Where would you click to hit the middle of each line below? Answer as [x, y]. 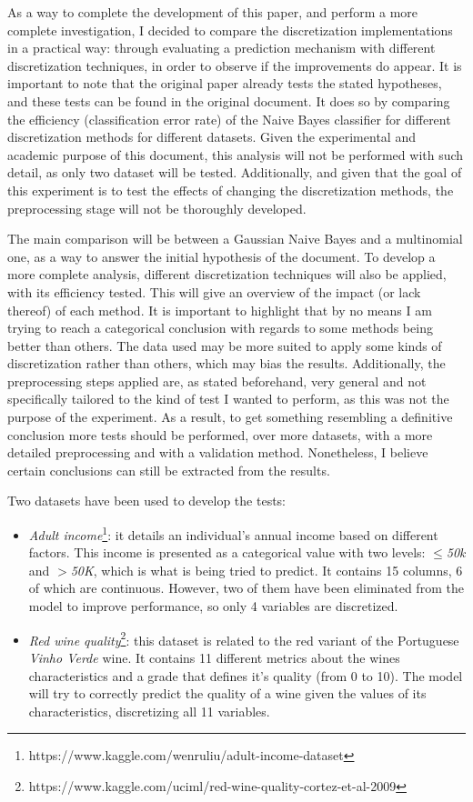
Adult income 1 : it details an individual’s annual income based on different [233, 533]
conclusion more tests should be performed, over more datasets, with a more [220, 434]
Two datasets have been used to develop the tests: [146, 501]
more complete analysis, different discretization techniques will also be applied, [227, 274]
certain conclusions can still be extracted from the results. [169, 470]
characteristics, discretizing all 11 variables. [149, 711]
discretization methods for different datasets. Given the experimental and [211, 137]
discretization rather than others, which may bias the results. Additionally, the [226, 363]
